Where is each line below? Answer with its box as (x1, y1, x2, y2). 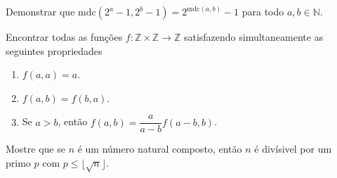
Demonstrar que (6, 4, 75, 18)
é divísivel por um (254, 141, 332, 156)
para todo (242, 4, 284, 18)
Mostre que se (6, 141, 65, 156)
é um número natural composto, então (77, 141, 242, 156)
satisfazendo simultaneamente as (183, 30, 324, 44)
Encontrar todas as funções (6, 30, 123, 44)
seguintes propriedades (6, 43, 103, 58)
